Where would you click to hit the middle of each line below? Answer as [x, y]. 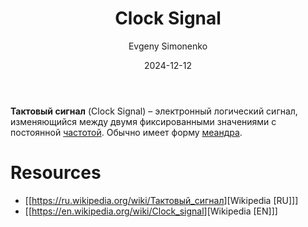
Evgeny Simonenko [168, 46]
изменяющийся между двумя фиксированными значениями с [143, 121]
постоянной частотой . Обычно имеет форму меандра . [126, 132]
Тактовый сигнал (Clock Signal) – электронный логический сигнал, [154, 111]
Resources [56, 173]
